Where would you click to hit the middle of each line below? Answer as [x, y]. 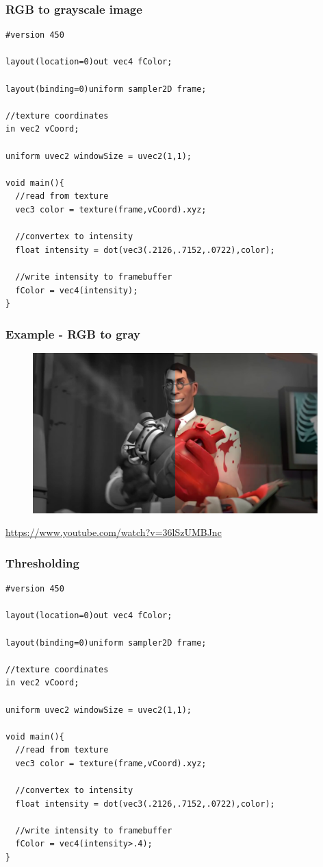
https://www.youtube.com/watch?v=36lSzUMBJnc [114, 532]
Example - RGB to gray [73, 333]
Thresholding [42, 562]
